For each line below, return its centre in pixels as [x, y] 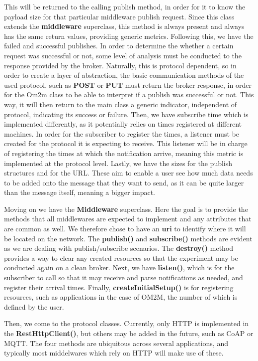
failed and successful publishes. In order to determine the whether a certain [119, 46]
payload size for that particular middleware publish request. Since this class [119, 16]
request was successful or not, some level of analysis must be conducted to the [123, 55]
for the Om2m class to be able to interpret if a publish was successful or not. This [129, 94]
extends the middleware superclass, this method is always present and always [124, 26]
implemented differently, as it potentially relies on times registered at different [123, 124]
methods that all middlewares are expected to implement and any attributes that [128, 219]
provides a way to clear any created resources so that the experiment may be [121, 258]
